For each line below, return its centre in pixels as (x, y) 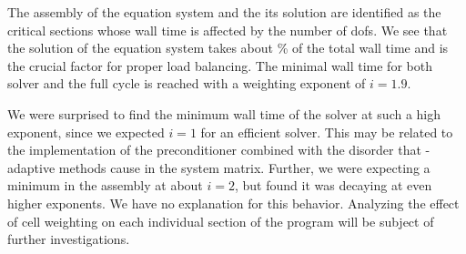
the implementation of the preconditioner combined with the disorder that (214, 150)
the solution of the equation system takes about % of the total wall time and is (228, 48)
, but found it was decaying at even (333, 185)
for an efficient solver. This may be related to (327, 132)
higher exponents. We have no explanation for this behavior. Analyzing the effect (233, 203)
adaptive (31, 167)
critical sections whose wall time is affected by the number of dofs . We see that (228, 30)
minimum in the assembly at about (105, 185)
